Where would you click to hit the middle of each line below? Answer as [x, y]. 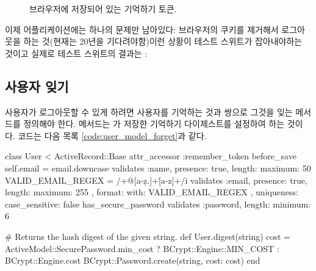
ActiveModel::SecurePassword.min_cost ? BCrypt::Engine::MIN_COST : [142, 248]
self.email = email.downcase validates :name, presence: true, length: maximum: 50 [158, 168]
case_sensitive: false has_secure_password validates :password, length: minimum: [158, 204]
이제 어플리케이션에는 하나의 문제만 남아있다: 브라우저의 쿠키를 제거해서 [142, 29]
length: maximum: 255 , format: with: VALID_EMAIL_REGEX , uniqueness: [152, 192]
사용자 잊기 [37, 86]
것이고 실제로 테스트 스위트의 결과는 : [76, 53]
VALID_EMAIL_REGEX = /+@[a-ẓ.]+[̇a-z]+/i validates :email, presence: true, [156, 180]
